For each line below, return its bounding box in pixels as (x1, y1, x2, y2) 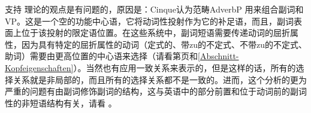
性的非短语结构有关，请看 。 (5, 96, 117, 109)
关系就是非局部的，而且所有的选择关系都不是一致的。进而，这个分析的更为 (13, 73, 307, 85)
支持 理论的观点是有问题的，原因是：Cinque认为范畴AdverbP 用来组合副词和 (5, 3, 304, 15)
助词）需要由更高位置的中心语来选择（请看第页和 (5, 50, 198, 62)
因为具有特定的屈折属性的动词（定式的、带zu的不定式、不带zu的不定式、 (21, 38, 307, 50)
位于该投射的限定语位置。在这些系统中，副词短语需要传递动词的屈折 (21, 26, 290, 39)
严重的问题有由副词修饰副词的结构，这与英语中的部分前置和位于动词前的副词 (5, 85, 307, 97)
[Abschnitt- (198, 50, 239, 62)
